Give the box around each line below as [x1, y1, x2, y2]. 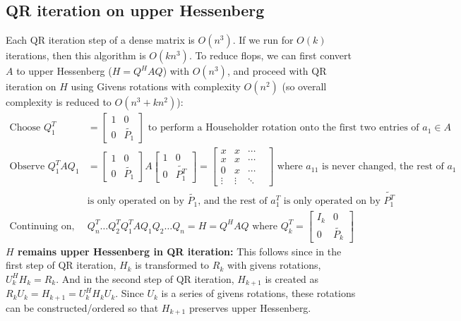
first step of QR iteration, [6, 258, 116, 272]
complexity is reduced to [6, 95, 112, 109]
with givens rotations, [227, 258, 321, 272]
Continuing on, [9, 221, 75, 231]
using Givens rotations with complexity [71, 79, 241, 94]
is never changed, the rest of [321, 162, 444, 172]
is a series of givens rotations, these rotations [161, 286, 356, 301]
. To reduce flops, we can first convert [188, 48, 352, 63]
